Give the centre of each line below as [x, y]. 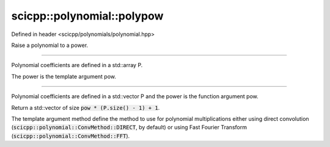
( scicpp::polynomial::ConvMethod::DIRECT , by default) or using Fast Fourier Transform [129, 127]
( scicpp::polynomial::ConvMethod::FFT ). [71, 136]
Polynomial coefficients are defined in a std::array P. [77, 65]
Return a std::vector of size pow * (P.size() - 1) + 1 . [86, 107]
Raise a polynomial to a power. [50, 45]
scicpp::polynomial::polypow [87, 16]
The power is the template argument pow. [64, 76]
